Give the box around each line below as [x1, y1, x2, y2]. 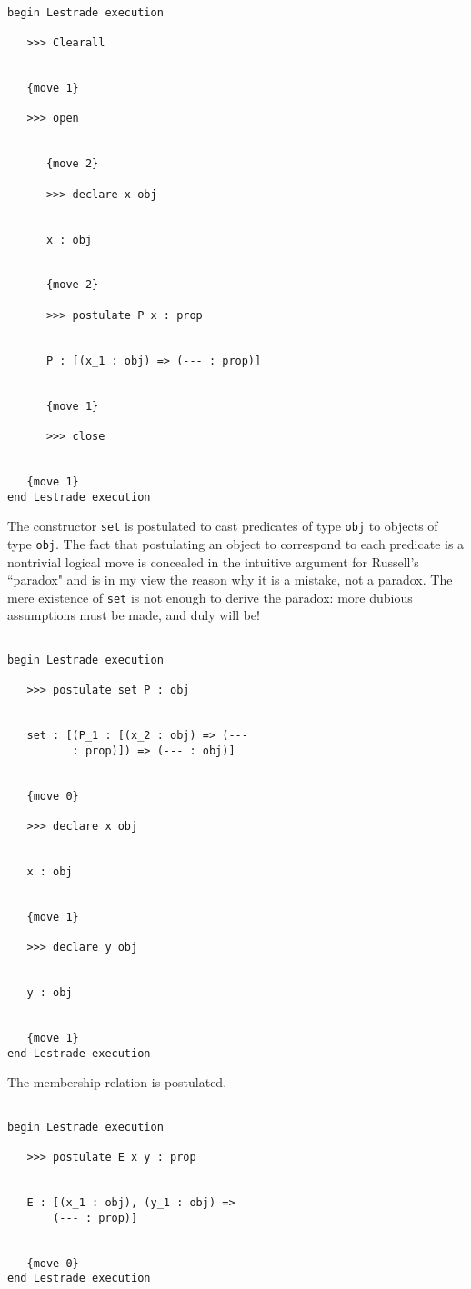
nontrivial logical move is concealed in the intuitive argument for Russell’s [7, 552, 419, 571]
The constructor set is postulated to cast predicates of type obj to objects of [7, 516, 438, 535]
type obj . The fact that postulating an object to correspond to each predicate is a [7, 534, 465, 553]
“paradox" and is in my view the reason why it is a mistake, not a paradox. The [7, 570, 453, 589]
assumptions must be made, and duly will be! [7, 605, 260, 625]
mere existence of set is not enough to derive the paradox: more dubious [7, 587, 413, 606]
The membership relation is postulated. [7, 1073, 227, 1092]
